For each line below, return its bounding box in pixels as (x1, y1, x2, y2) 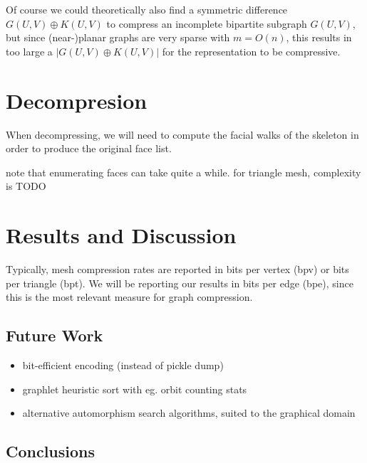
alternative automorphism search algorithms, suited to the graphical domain (22, 405, 356, 420)
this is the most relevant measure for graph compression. (6, 289, 253, 304)
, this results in (286, 30, 352, 45)
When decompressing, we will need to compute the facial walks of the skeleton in (6, 127, 359, 142)
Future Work (6, 324, 103, 346)
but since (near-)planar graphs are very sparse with (6, 30, 230, 45)
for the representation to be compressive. (162, 43, 341, 58)
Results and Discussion (6, 220, 237, 250)
